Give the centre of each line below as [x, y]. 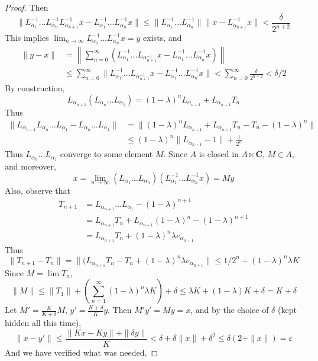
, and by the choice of [230, 310]
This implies [27, 37]
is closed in [219, 154]
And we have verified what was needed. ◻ [82, 352]
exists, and [163, 37]
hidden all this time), [43, 322]
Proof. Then [27, 7]
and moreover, [30, 166]
